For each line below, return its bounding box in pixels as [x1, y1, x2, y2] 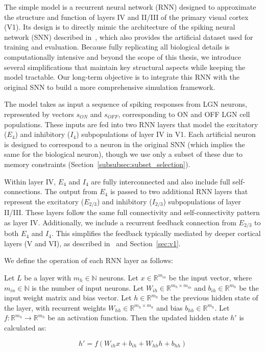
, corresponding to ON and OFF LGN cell [118, 108, 250, 119]
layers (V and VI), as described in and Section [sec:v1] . [4, 238, 181, 248]
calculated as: [4, 322, 46, 333]
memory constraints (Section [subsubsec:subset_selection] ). [4, 158, 190, 169]
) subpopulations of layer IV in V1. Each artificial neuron [76, 129, 256, 139]
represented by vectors [4, 108, 74, 119]
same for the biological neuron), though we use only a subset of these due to [4, 149, 243, 159]
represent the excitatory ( [4, 196, 84, 206]
